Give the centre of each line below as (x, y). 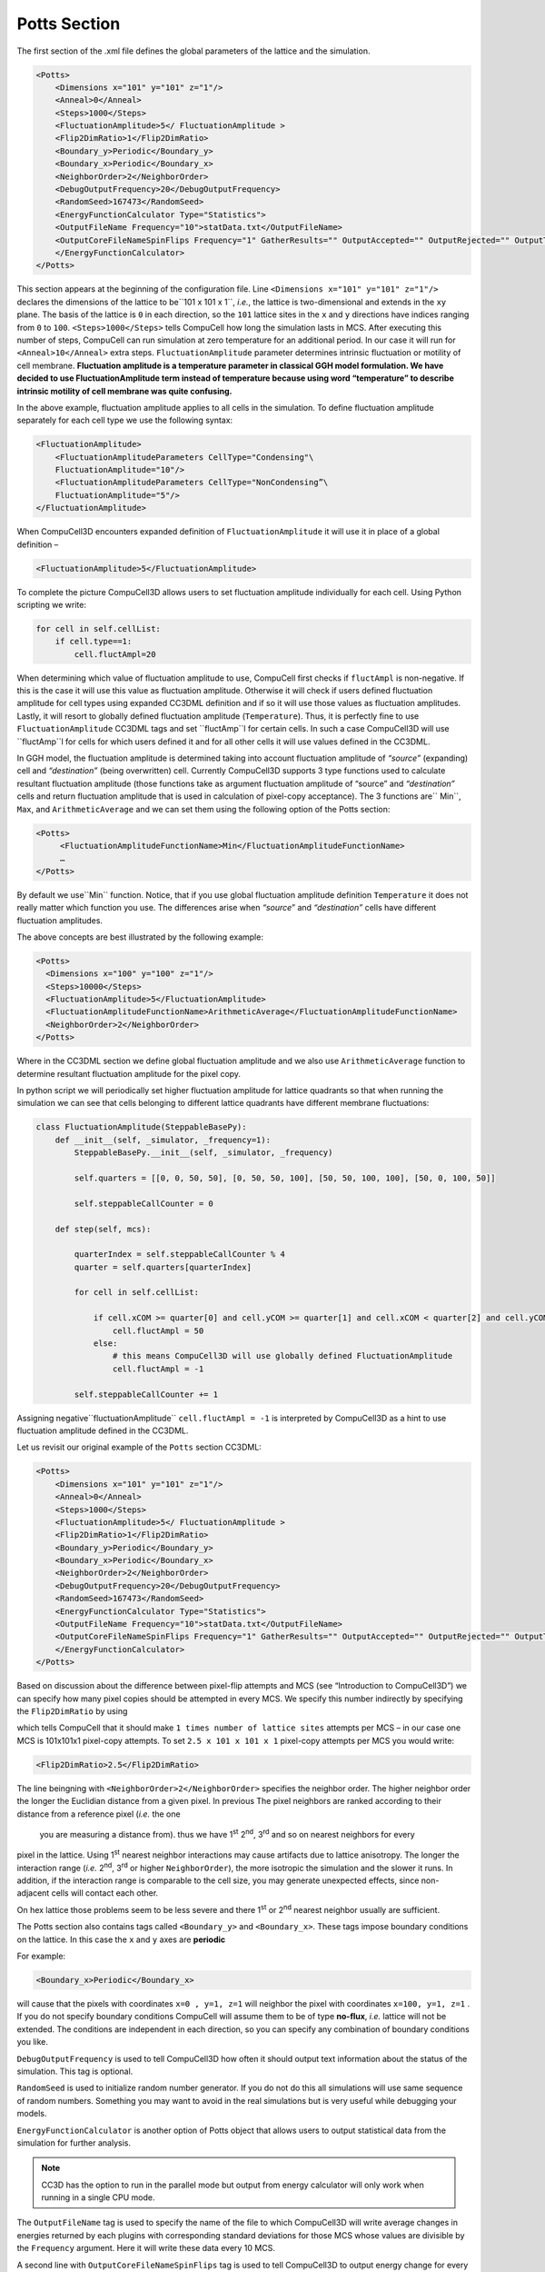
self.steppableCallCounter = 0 (144, 1203)
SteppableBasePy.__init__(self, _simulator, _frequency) (203, 1153)
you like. (33, 2042)
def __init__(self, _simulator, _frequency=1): (163, 1140)
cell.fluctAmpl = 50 (158, 1330)
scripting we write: (51, 604)
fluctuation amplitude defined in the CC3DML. (103, 1430)
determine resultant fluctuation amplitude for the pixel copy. (129, 1073)
